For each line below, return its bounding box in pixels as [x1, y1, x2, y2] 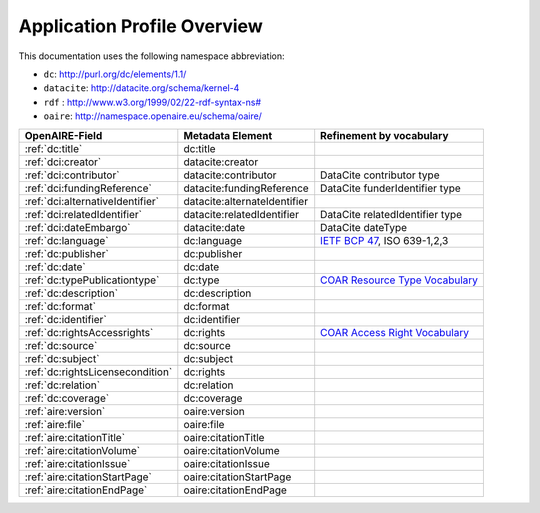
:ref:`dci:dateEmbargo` [24, 220, 131, 234]
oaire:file [183, 417, 225, 431]
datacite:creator [183, 155, 259, 169]
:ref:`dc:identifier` [24, 312, 107, 326]
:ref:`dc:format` [24, 299, 97, 313]
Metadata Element [183, 128, 273, 142]
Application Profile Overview [18, 15, 264, 37]
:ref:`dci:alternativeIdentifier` [24, 194, 160, 208]
